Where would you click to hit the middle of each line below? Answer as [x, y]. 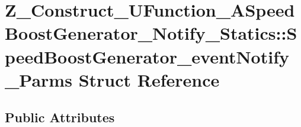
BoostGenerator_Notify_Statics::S [151, 33]
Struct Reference [149, 79]
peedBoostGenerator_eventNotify [147, 56]
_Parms [39, 79]
